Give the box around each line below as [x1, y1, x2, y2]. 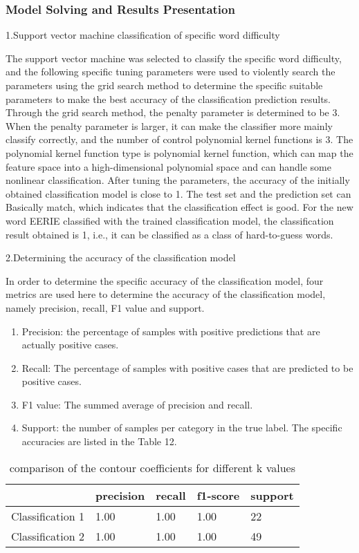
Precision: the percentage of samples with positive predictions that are [21, 324, 320, 338]
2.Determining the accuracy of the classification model [6, 250, 236, 265]
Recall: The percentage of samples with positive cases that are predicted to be [21, 360, 353, 375]
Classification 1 [11, 507, 84, 524]
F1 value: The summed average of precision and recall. [21, 397, 253, 411]
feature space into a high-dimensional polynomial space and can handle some [6, 159, 331, 174]
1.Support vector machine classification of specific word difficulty [6, 28, 280, 42]
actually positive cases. [21, 337, 119, 352]
